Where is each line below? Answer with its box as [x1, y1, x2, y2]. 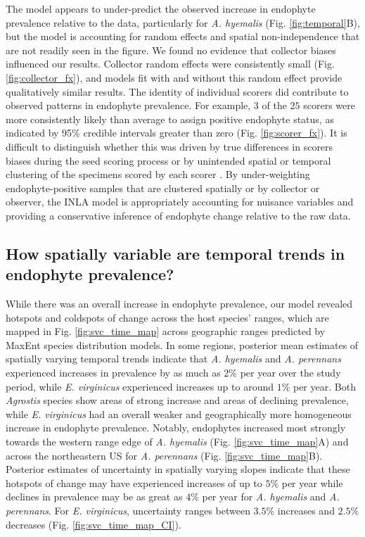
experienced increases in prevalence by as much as [6, 365, 221, 380]
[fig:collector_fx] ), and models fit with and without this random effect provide [6, 70, 342, 84]
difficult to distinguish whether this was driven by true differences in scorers [6, 139, 333, 153]
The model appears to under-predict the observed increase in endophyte [6, 1, 316, 15]
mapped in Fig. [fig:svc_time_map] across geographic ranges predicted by [6, 324, 326, 339]
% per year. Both [281, 379, 356, 393]
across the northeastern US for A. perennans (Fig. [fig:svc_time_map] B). [6, 448, 323, 462]
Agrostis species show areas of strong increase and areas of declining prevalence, [6, 393, 349, 408]
